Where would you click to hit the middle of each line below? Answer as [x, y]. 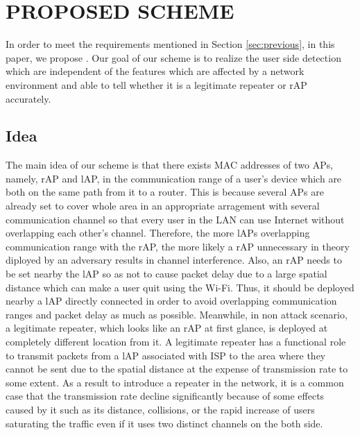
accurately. [28, 98]
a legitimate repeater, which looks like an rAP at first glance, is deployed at [167, 328]
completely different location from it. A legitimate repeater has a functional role [176, 342]
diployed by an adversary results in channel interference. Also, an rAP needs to [174, 260]
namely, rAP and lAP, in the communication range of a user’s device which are [174, 178]
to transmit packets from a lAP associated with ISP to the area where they [166, 355]
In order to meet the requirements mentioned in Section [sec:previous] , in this [170, 44]
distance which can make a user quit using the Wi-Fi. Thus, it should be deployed [180, 287]
